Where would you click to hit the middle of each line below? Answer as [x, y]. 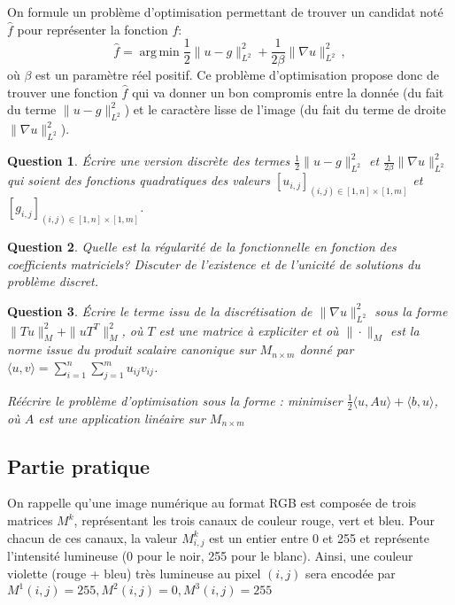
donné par [327, 349]
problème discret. [53, 281]
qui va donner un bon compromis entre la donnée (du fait [288, 92]
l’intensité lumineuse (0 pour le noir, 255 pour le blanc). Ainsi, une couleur [210, 556]
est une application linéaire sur [122, 418]
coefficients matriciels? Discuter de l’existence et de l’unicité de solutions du [214, 264]
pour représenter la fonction [93, 29]
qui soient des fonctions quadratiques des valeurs [139, 180]
